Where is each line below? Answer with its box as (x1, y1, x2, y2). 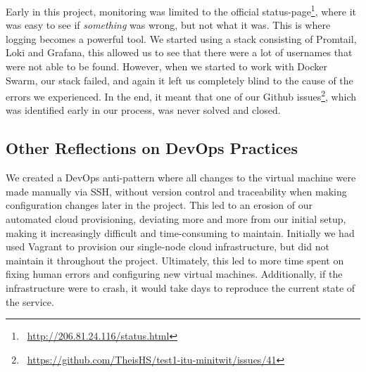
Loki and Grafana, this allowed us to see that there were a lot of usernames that (6, 45, 353, 60)
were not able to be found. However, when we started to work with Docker (6, 59, 327, 74)
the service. (6, 294, 54, 309)
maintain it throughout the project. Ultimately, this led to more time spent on (6, 252, 344, 267)
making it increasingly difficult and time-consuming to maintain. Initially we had (6, 225, 355, 240)
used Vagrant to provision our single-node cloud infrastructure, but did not (6, 239, 329, 254)
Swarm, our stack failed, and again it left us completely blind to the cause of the (6, 72, 353, 87)
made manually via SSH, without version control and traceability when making (6, 184, 347, 198)
